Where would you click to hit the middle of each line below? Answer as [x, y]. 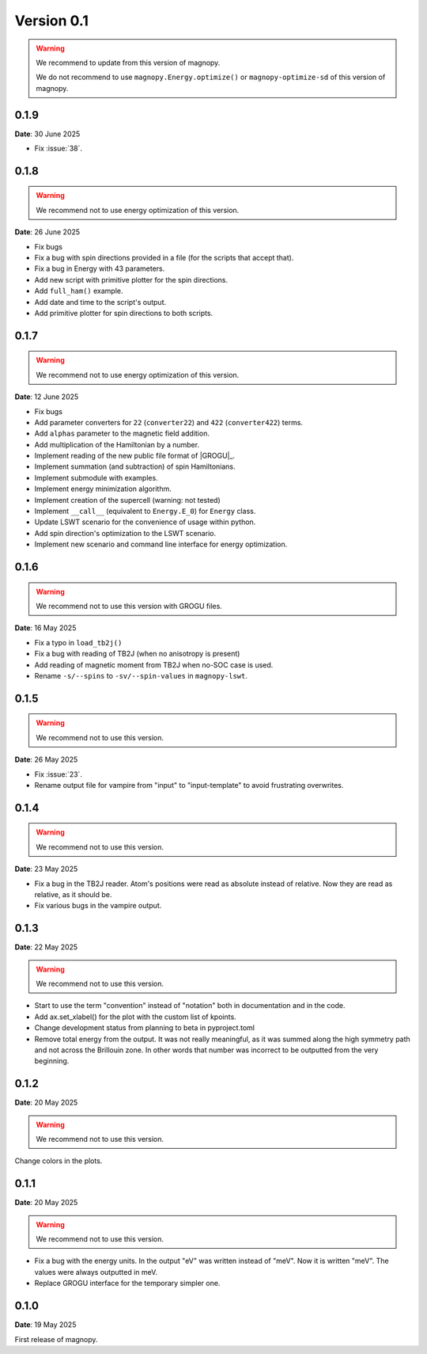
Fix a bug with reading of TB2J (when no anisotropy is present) [137, 654]
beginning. [52, 1061]
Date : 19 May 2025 [45, 1325]
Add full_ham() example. [79, 291]
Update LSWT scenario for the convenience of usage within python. [145, 522]
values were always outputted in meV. [96, 1272]
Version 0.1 [51, 21]
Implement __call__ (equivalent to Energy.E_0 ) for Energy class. [145, 512]
